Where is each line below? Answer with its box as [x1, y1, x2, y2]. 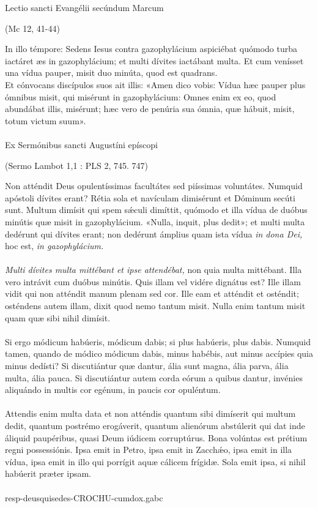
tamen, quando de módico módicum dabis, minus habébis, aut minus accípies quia [5, 347, 314, 360]
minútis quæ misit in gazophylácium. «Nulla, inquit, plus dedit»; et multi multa [5, 215, 305, 228]
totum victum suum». [5, 114, 86, 127]
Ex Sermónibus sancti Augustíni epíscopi [5, 138, 158, 151]
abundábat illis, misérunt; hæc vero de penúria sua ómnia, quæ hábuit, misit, [5, 102, 295, 115]
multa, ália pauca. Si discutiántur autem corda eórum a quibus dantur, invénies [5, 371, 303, 384]
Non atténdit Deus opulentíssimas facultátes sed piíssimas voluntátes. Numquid [5, 179, 303, 192]
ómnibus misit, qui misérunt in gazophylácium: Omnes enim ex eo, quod [5, 90, 276, 103]
